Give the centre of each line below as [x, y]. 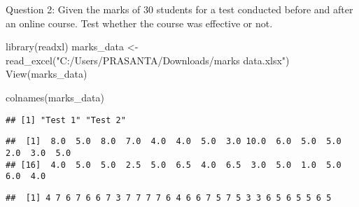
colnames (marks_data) [55, 97]
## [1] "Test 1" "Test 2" [66, 120]
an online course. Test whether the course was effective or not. [139, 23]
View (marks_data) [47, 74]
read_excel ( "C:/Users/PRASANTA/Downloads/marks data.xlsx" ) [148, 60]
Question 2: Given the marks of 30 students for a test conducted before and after [179, 9]
